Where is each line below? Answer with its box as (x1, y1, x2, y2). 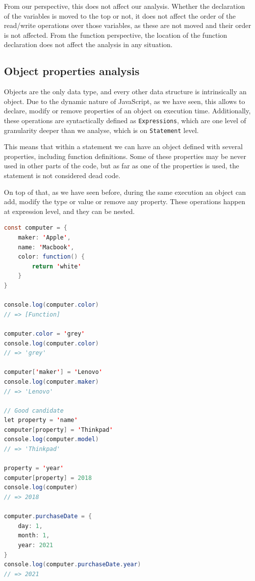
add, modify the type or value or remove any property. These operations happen (4, 196, 245, 207)
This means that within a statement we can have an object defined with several (4, 141, 243, 152)
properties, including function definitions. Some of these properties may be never (4, 151, 247, 161)
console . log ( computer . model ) (4, 436, 99, 443)
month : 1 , (18, 532, 50, 539)
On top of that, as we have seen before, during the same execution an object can (4, 186, 246, 197)
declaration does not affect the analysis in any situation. (4, 39, 173, 50)
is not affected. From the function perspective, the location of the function (4, 29, 228, 40)
